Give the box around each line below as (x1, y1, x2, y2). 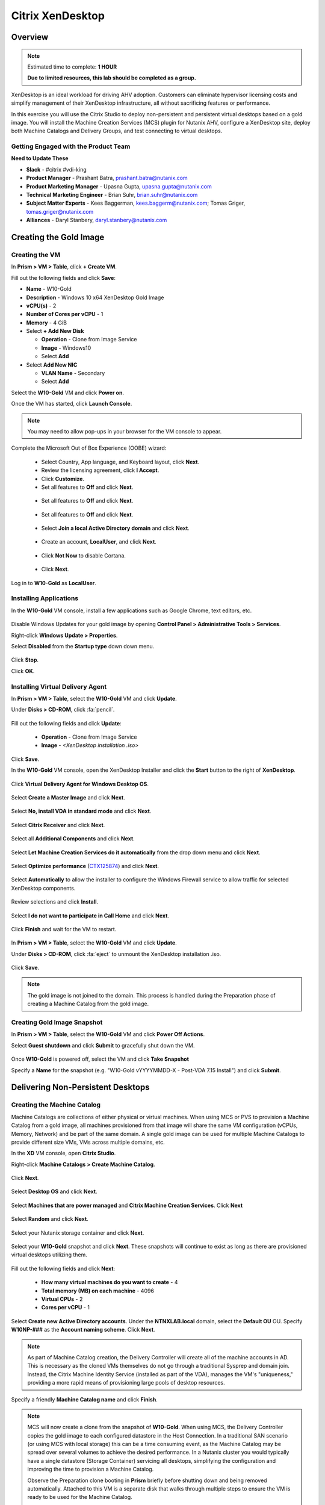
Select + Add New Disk (26, 327, 84, 335)
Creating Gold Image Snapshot (11, 1018, 103, 1026)
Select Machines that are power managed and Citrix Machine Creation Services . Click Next (11, 1202, 243, 1209)
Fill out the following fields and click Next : (11, 1265, 116, 1272)
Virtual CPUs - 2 (41, 1295, 83, 1303)
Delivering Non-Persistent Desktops (11, 1082, 150, 1093)
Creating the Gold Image (11, 232, 105, 242)
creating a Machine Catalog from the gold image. (27, 1000, 149, 1008)
